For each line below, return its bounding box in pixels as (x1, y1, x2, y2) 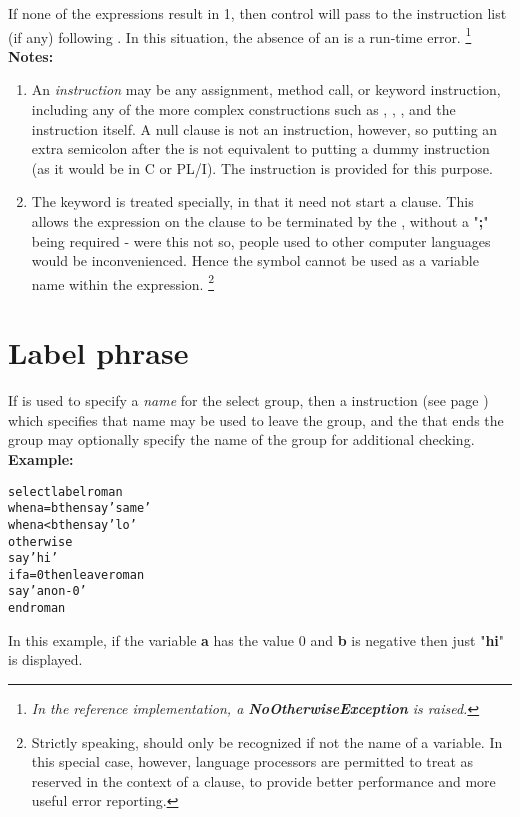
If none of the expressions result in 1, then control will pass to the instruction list (8, 3, 507, 23)
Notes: (8, 45, 54, 66)
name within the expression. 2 (31, 270, 214, 294)
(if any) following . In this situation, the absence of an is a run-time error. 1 (8, 23, 472, 47)
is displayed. (8, 649, 83, 670)
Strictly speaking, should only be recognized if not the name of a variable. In (31, 731, 503, 752)
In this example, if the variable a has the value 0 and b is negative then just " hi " (8, 629, 505, 650)
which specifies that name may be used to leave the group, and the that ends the (8, 409, 504, 430)
